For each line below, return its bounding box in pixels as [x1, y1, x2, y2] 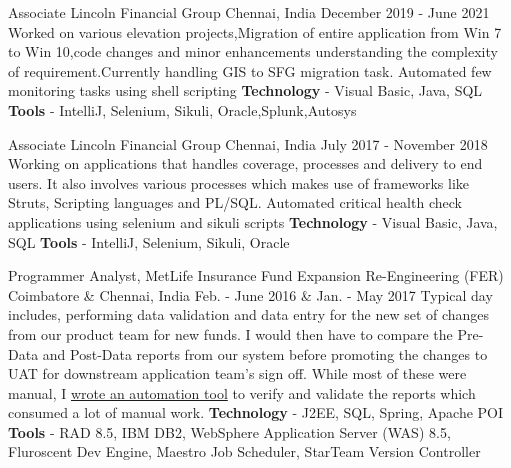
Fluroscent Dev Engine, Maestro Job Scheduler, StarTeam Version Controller [8, 441, 481, 462]
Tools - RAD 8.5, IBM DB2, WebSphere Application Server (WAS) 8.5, [8, 421, 451, 442]
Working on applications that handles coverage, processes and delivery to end [8, 153, 483, 174]
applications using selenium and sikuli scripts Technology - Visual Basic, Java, [8, 211, 498, 232]
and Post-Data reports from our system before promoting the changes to [42, 343, 488, 364]
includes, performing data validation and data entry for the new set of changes [8, 304, 490, 325]
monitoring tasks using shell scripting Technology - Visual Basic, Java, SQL [8, 80, 483, 101]
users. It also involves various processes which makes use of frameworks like [8, 172, 470, 193]
